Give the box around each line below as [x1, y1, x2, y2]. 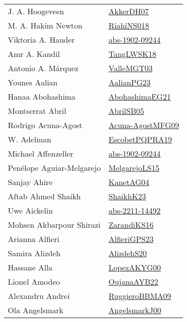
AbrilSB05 [108, 105, 144, 116]
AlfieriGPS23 [108, 233, 154, 244]
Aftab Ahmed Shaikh [8, 190, 81, 202]
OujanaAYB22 [108, 276, 159, 287]
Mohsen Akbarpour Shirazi [8, 219, 101, 230]
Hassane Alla [8, 262, 53, 273]
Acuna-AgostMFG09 [108, 119, 179, 131]
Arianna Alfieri [8, 233, 60, 244]
